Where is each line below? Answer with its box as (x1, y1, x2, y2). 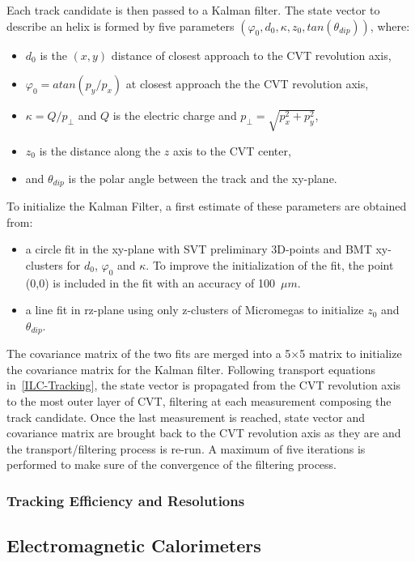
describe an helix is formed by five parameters (6, 17, 235, 34)
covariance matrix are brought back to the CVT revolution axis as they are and (6, 424, 401, 441)
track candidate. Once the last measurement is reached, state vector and (6, 408, 365, 425)
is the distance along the (39, 142, 161, 159)
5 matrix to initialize (299, 345, 402, 362)
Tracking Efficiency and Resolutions (6, 490, 245, 510)
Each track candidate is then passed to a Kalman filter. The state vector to (6, 2, 380, 18)
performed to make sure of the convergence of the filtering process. (6, 456, 337, 473)
